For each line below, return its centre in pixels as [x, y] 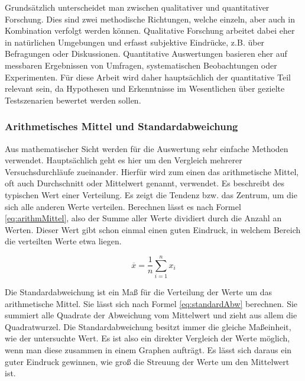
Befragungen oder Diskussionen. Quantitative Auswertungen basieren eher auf [146, 54]
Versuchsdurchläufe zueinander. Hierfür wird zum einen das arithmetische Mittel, [152, 171]
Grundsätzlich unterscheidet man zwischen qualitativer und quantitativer [137, 7]
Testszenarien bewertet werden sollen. [73, 100]
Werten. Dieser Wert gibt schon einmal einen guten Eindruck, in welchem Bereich [153, 229]
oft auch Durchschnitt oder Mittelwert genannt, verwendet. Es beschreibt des [145, 183]
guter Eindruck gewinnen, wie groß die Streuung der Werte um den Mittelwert [147, 361]
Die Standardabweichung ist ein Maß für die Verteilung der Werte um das [139, 292]
